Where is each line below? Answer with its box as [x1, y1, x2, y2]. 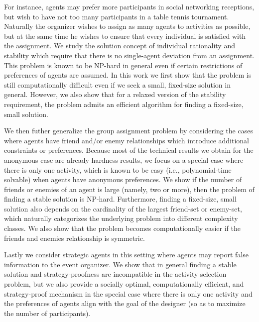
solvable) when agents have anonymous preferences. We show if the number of [4, 174, 242, 185]
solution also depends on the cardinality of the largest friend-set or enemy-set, [4, 203, 242, 214]
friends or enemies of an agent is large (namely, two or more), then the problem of [4, 184, 255, 194]
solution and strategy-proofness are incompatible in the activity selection [4, 269, 227, 279]
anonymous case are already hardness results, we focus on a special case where [4, 154, 244, 165]
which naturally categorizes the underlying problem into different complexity [4, 213, 238, 223]
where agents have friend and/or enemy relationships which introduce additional [4, 135, 250, 145]
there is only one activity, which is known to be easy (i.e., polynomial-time [4, 164, 232, 175]
